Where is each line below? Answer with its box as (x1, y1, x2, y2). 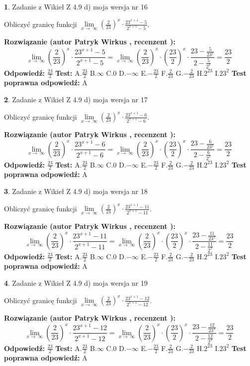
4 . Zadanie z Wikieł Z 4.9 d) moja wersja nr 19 (4, 277, 148, 288)
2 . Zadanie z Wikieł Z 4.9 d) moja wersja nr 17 (4, 94, 148, 104)
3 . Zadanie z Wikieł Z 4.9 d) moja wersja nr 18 (4, 185, 148, 196)
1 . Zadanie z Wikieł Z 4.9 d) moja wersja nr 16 (4, 1, 148, 11)
